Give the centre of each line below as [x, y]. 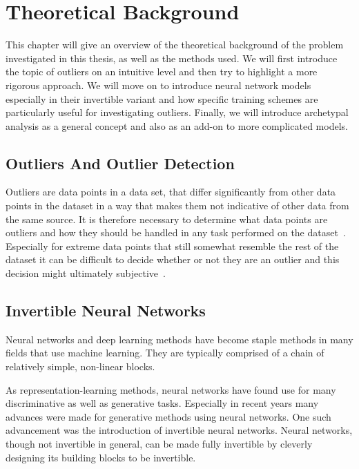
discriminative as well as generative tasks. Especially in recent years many [162, 403]
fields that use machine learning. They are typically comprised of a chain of [165, 353]
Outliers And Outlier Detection [120, 163]
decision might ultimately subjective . [86, 273]
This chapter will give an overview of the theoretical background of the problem [175, 45]
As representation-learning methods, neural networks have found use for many [171, 389]
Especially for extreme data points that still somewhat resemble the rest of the [172, 246]
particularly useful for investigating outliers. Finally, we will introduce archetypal [177, 112]
